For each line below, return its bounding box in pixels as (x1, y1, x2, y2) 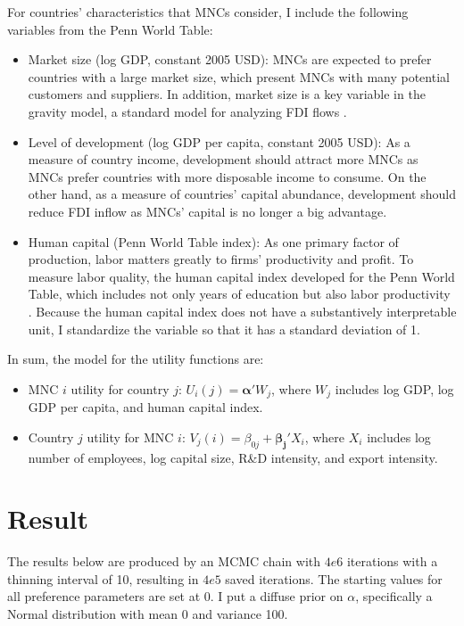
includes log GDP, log (335, 379, 454, 398)
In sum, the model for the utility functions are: (7, 350, 264, 368)
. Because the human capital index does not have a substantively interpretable (28, 301, 457, 320)
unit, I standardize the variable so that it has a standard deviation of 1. (28, 319, 420, 338)
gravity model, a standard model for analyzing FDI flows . (28, 102, 347, 120)
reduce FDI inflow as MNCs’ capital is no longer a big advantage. (28, 202, 387, 220)
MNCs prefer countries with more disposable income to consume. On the (28, 167, 427, 185)
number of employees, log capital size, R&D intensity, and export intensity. (28, 448, 438, 466)
